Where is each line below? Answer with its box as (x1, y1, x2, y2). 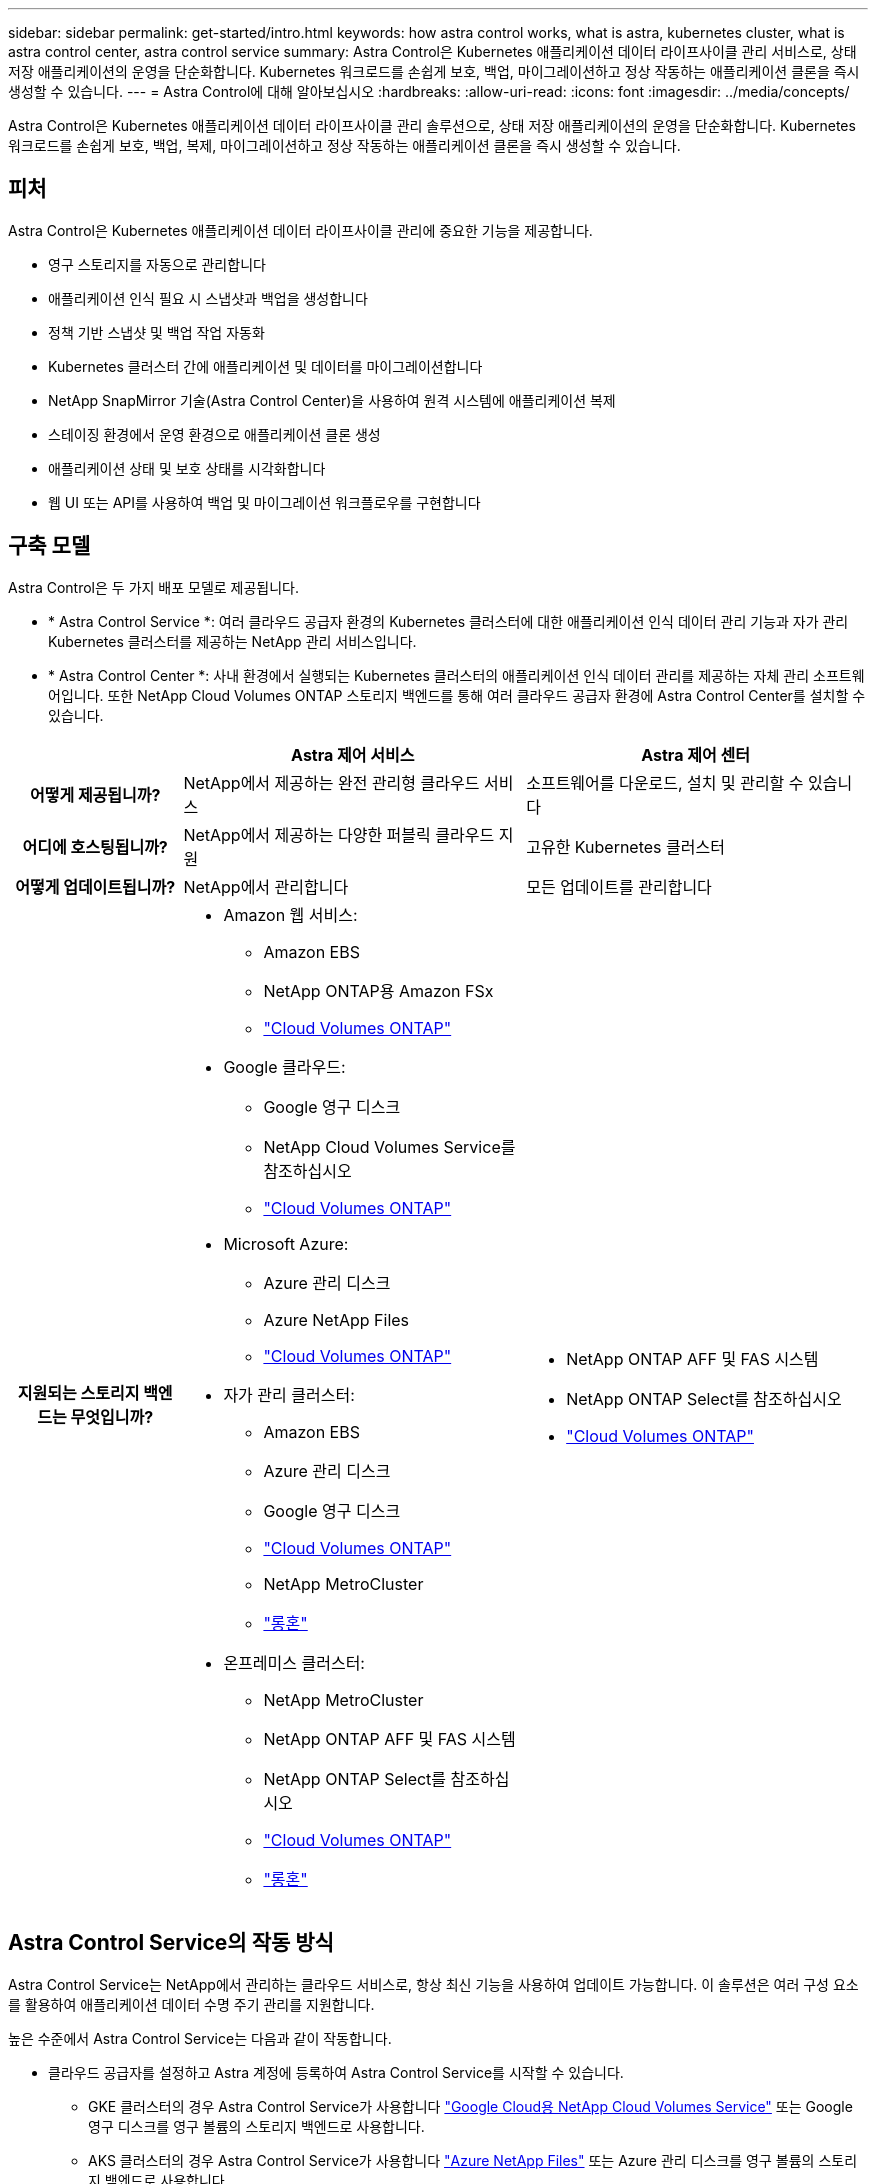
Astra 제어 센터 (641, 744, 750, 765)
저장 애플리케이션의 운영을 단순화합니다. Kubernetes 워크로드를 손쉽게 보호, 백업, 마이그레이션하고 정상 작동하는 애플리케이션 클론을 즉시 (8, 63, 860, 80)
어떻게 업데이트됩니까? (15, 876, 176, 897)
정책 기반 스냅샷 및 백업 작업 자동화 (48, 323, 265, 341)
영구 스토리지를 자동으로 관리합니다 (48, 255, 266, 273)
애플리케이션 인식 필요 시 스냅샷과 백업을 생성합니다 (48, 289, 368, 307)
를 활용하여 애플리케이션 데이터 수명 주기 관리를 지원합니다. (8, 1995, 375, 2013)
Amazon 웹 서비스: (223, 904, 358, 925)
